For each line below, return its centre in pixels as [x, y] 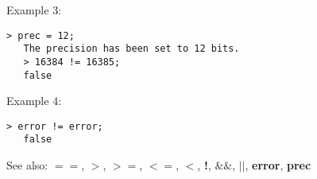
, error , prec [278, 165]
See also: [27, 165]
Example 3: [34, 10]
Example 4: [34, 101]
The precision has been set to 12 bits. [131, 49]
